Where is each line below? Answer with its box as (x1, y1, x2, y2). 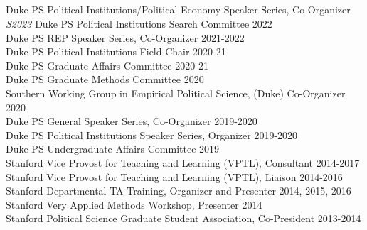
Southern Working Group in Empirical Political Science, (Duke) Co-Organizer (6, 85, 346, 100)
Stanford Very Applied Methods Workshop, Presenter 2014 (6, 197, 262, 212)
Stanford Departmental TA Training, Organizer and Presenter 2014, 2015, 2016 (6, 183, 351, 198)
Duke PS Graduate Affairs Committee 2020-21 (6, 57, 208, 72)
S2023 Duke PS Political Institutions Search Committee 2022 (6, 16, 272, 31)
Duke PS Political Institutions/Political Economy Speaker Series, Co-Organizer (6, 2, 351, 17)
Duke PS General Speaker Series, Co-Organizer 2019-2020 (6, 114, 257, 128)
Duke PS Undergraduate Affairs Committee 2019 (6, 141, 220, 156)
